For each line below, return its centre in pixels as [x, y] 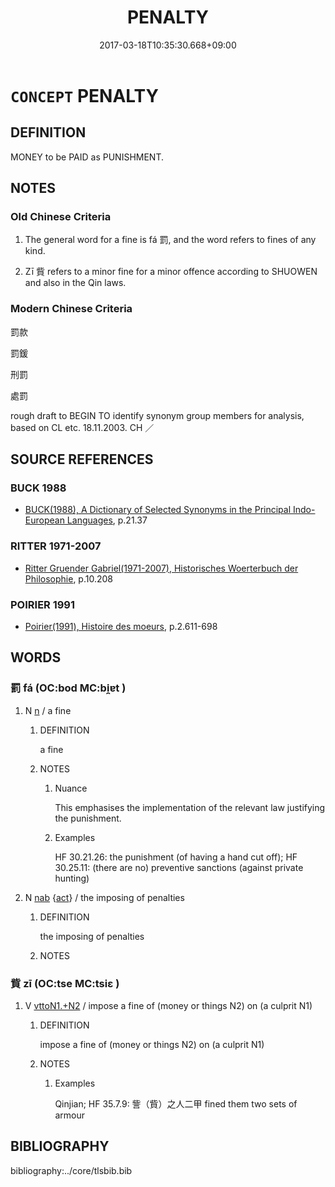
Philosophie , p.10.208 [68, 578]
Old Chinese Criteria [61, 217]
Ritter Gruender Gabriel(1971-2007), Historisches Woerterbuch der [161, 568]
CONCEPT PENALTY [85, 95]
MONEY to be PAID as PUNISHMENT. [87, 157]
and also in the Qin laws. [75, 283]
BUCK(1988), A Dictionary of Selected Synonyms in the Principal [158, 510]
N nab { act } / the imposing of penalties [104, 897]
